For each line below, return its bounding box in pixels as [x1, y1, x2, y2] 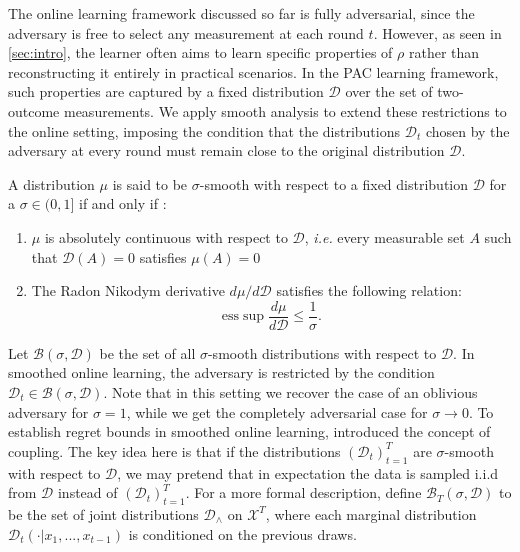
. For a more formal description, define [185, 482, 422, 503]
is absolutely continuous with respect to [44, 226, 288, 247]
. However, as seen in [373, 22, 502, 43]
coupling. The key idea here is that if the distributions [8, 440, 341, 461]
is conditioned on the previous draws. [128, 523, 357, 544]
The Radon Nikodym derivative [31, 280, 225, 301]
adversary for [8, 401, 89, 422]
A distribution [8, 173, 95, 194]
